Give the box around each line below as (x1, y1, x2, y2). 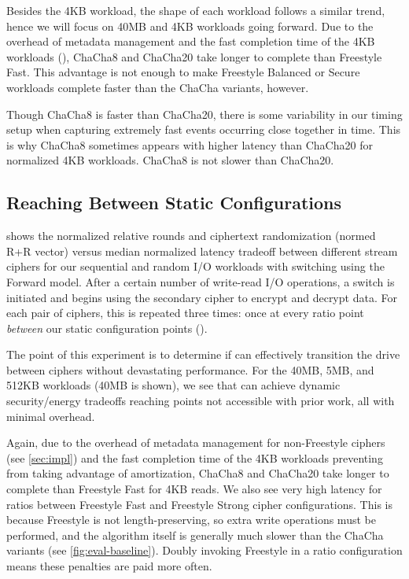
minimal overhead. (6, 408, 95, 424)
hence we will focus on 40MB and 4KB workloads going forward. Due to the (6, 17, 374, 34)
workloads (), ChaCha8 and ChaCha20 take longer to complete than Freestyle (6, 48, 382, 65)
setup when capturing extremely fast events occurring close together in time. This (6, 121, 401, 138)
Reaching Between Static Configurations (6, 190, 342, 215)
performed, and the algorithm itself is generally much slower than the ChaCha (6, 526, 384, 543)
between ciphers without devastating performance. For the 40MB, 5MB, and (6, 361, 374, 378)
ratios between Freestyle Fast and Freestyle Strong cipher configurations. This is (6, 496, 392, 512)
